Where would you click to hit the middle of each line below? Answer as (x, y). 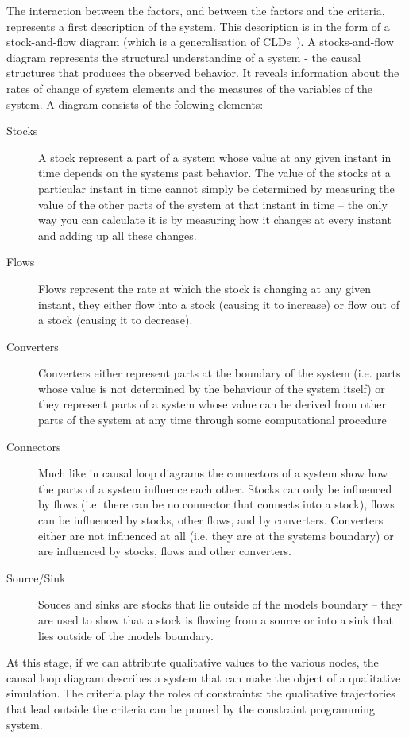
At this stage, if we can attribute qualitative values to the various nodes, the (193, 662)
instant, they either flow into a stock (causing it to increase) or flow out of (219, 304)
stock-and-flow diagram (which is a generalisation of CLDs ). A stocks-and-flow (200, 42)
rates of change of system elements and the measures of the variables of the (190, 88)
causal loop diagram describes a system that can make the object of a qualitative (204, 677)
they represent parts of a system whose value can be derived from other (212, 404)
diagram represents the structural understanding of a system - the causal (184, 57)
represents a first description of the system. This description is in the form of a (198, 26)
